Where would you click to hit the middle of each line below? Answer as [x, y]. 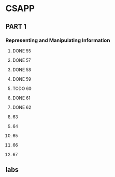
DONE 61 [21, 98]
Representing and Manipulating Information [58, 40]
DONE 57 [22, 60]
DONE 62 [22, 107]
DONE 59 [22, 79]
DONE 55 [22, 51]
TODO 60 [22, 88]
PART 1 [16, 27]
